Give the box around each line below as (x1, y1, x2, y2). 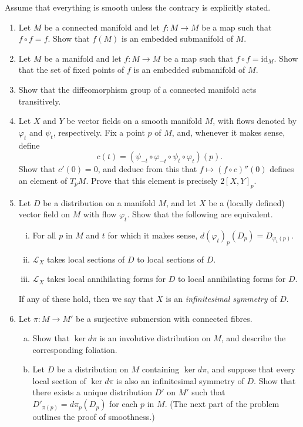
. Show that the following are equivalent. (127, 208, 273, 220)
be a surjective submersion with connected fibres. (76, 312, 253, 324)
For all (32, 228, 56, 241)
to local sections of (137, 253, 204, 265)
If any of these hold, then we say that (18, 292, 154, 304)
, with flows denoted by (213, 115, 297, 127)
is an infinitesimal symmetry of (166, 292, 277, 304)
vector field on (18, 208, 70, 220)
